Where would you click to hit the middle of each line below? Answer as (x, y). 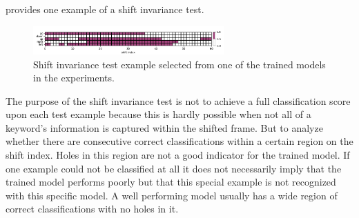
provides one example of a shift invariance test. (105, 9)
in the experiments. (74, 78)
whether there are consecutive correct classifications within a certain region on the (179, 141)
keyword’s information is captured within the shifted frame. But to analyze (164, 127)
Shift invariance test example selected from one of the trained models (179, 64)
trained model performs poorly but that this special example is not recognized (171, 182)
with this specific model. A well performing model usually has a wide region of (172, 195)
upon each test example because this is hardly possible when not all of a (158, 114)
